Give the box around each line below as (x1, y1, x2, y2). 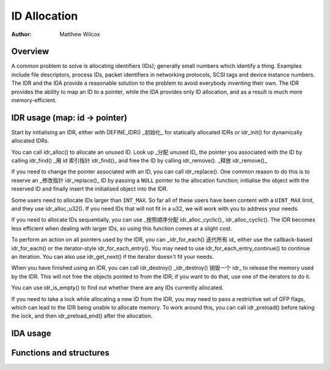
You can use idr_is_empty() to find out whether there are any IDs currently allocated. (11, 284, 224, 291)
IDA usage (11, 328, 51, 339)
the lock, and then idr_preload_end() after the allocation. (11, 312, 153, 320)
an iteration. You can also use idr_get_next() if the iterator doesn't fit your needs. (11, 253, 214, 260)
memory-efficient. (11, 96, 57, 104)
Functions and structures (11, 348, 110, 358)
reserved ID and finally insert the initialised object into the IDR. (11, 185, 168, 192)
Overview (11, 46, 50, 57)
